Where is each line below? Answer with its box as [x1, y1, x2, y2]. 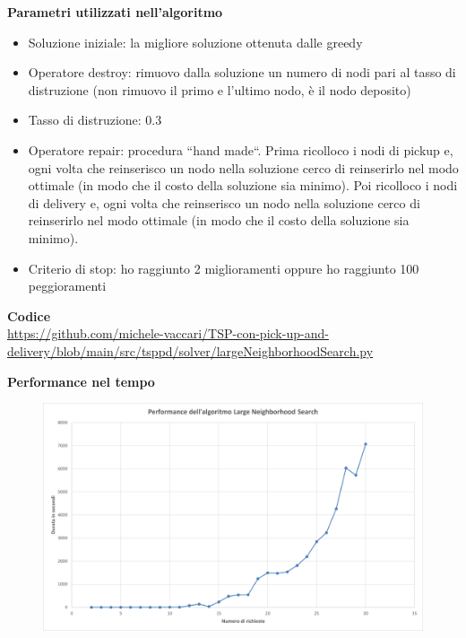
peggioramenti [28, 276, 107, 295]
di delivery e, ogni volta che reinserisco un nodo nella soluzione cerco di [28, 193, 420, 212]
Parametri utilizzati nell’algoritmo [7, 3, 223, 21]
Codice [7, 306, 51, 325]
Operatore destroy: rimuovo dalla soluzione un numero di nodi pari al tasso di [28, 63, 456, 82]
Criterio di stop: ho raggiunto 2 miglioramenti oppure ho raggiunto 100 [28, 258, 419, 277]
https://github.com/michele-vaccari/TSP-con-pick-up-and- [7, 324, 329, 343]
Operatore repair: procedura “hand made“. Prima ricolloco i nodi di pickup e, [28, 140, 453, 159]
